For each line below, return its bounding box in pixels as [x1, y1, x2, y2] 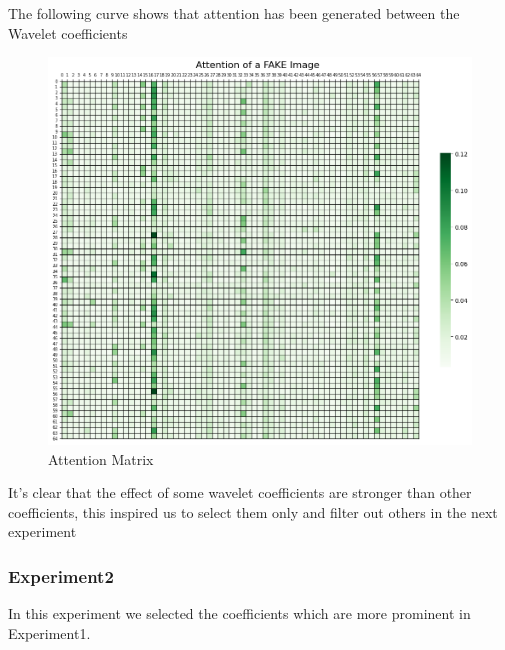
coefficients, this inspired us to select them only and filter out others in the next [8, 501, 498, 522]
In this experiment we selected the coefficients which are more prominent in [8, 603, 471, 624]
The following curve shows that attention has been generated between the [8, 3, 460, 23]
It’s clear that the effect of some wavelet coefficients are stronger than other [8, 482, 472, 503]
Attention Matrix [48, 448, 154, 469]
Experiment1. [8, 622, 91, 643]
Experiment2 [8, 563, 114, 588]
